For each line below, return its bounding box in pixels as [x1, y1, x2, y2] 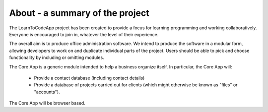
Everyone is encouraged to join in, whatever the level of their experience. [9, 31, 159, 37]
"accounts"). [34, 89, 60, 95]
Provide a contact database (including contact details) [34, 75, 145, 81]
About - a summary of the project [9, 7, 150, 18]
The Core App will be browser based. [9, 100, 85, 106]
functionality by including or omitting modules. [9, 55, 104, 60]
